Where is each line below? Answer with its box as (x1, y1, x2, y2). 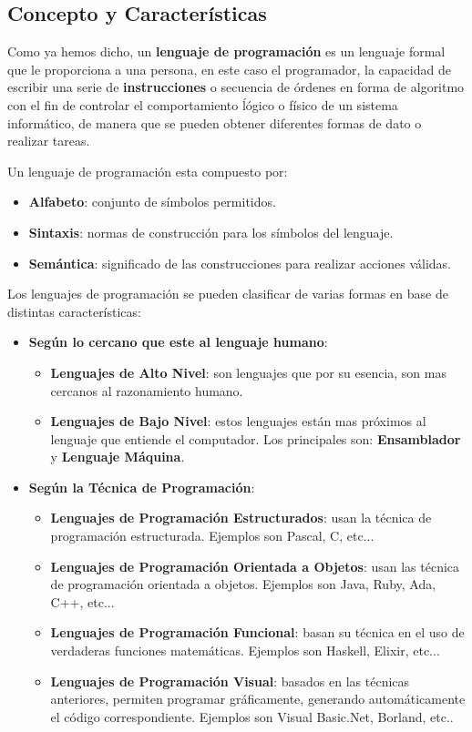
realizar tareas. (7, 131, 90, 150)
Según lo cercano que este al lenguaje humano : (28, 332, 328, 351)
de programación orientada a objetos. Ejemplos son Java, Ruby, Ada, (50, 574, 436, 594)
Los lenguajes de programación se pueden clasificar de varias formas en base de (7, 284, 448, 303)
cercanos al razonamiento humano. (50, 381, 243, 400)
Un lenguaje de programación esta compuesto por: (7, 161, 288, 180)
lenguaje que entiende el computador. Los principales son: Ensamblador (50, 429, 461, 448)
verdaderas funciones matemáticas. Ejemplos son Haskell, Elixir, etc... (50, 641, 440, 660)
